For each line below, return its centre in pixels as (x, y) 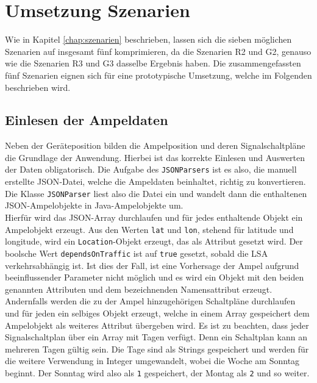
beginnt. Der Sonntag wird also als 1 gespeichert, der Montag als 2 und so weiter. (157, 372)
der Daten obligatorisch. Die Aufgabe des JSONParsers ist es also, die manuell (151, 169)
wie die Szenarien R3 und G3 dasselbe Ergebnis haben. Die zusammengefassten (153, 63)
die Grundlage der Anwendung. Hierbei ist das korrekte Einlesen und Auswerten (155, 157)
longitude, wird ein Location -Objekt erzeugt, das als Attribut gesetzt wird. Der (154, 241)
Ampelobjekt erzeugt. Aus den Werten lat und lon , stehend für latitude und (149, 229)
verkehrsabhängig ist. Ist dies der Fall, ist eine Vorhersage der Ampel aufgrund (152, 265)
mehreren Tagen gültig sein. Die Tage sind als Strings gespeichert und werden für (157, 349)
